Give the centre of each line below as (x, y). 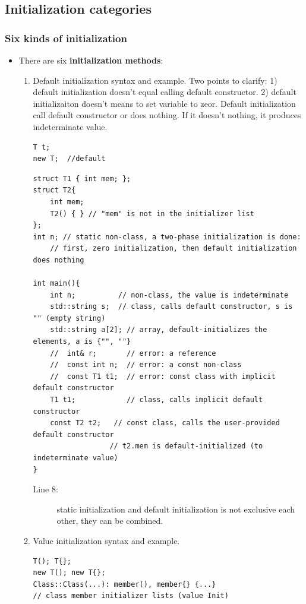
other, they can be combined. (110, 521)
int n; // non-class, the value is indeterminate (169, 295)
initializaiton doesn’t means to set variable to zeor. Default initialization (164, 103)
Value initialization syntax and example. (106, 540)
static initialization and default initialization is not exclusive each (176, 509)
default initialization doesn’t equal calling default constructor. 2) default (165, 92)
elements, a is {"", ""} (82, 342)
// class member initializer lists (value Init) (131, 596)
